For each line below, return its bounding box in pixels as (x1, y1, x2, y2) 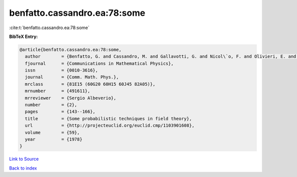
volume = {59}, (25, 130, 80, 135)
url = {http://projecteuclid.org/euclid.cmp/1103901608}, (25, 123, 195, 128)
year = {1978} (25, 137, 83, 142)
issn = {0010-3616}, (25, 68, 99, 73)
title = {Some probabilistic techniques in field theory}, (25, 116, 192, 121)
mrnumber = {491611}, (25, 88, 91, 94)
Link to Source (9, 156, 39, 162)
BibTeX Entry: (9, 34, 38, 39)
